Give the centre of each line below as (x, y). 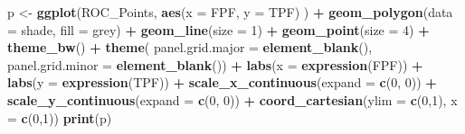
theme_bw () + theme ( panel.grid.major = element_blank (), (190, 47)
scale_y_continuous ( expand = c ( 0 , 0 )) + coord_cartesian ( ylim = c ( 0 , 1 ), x (232, 99)
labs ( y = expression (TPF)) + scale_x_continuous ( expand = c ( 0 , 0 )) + (222, 82)
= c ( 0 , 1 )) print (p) (60, 117)
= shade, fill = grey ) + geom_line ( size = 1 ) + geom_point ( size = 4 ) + (218, 29)
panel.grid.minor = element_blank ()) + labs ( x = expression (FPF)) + (215, 64)
